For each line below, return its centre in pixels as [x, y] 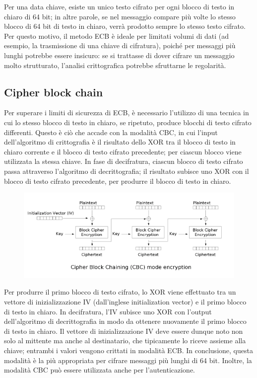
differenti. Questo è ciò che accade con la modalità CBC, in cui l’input [111, 132]
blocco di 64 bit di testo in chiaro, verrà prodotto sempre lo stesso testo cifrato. [125, 26]
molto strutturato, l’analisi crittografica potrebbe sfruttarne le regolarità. [115, 65]
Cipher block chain [54, 92]
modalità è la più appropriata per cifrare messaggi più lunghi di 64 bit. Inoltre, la [128, 360]
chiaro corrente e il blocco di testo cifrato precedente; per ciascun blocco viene [123, 151]
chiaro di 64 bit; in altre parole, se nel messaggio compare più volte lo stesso [120, 16]
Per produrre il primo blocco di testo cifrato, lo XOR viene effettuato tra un [120, 292]
